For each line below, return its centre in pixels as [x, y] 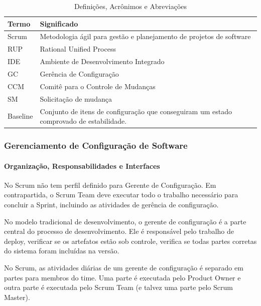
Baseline [20, 116]
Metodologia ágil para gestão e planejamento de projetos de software [145, 36]
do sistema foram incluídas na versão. [62, 251]
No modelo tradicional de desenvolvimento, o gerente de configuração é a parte [125, 221]
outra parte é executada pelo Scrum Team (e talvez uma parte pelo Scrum [118, 287]
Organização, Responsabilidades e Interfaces [82, 166]
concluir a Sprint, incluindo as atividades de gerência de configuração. [111, 205]
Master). [17, 297]
